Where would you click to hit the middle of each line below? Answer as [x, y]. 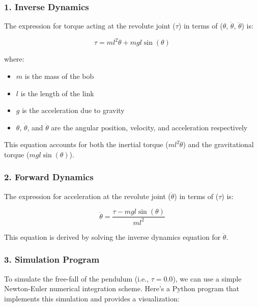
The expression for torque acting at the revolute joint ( [90, 26]
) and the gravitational [218, 144]
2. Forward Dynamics [49, 177]
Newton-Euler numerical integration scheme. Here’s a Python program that [122, 288]
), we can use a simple [207, 278]
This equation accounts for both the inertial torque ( [86, 144]
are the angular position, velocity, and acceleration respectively [149, 127]
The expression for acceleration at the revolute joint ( [88, 196]
